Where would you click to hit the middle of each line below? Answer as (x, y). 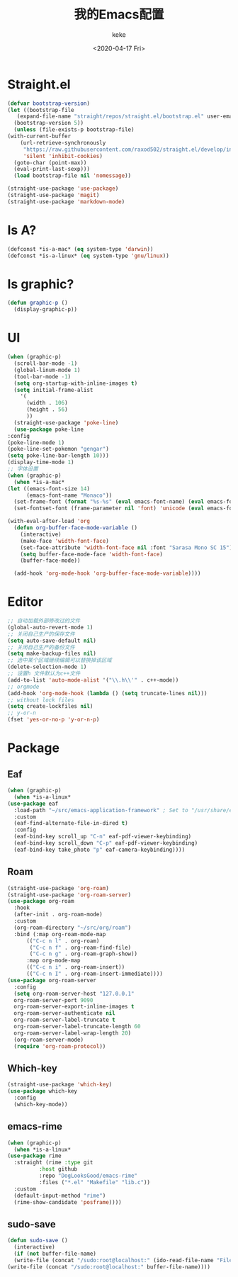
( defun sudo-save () (38, 1241)
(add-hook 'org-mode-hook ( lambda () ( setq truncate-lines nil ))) (107, 693)
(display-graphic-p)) (46, 310)
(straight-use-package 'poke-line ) (66, 422)
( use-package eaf (33, 804)
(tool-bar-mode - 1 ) (42, 376)
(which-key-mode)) (41, 1104)
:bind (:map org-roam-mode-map (60, 934)
